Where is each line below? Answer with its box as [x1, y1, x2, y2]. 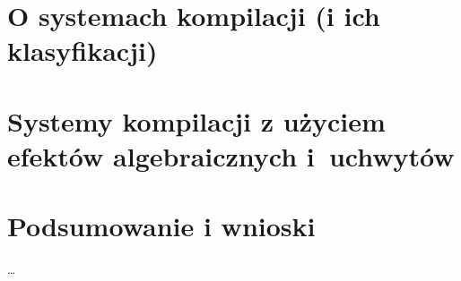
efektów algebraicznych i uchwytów [7, 137, 455, 174]
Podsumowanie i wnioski [7, 208, 316, 244]
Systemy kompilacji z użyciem [7, 102, 386, 139]
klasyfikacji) [7, 32, 158, 69]
